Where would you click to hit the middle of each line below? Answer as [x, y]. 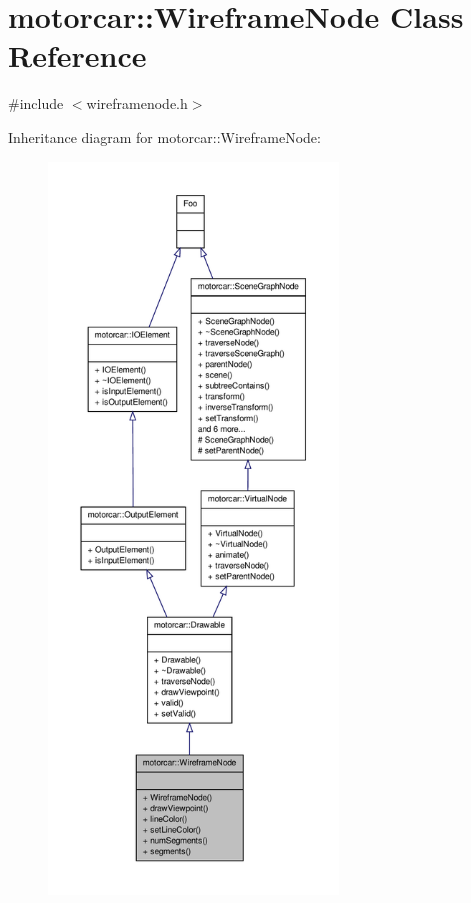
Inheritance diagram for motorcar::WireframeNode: [164, 136]
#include [36, 103]
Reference [77, 55]
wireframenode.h [137, 103]
